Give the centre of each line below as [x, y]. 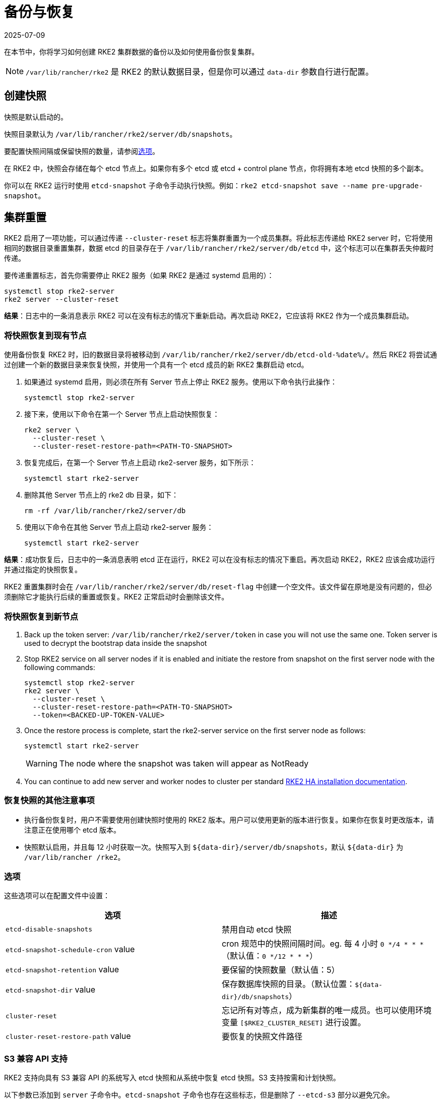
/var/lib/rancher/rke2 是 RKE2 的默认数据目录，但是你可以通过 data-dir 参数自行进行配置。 [200, 71]
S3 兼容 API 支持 [36, 1058]
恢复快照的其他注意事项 [49, 801]
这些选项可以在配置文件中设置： [57, 896]
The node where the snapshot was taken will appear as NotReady [184, 763]
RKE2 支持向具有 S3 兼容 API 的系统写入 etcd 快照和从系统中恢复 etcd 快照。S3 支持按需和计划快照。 [172, 1078]
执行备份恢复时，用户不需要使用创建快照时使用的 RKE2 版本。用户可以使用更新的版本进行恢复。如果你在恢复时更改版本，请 [229, 819]
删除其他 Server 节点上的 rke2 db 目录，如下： [102, 495]
